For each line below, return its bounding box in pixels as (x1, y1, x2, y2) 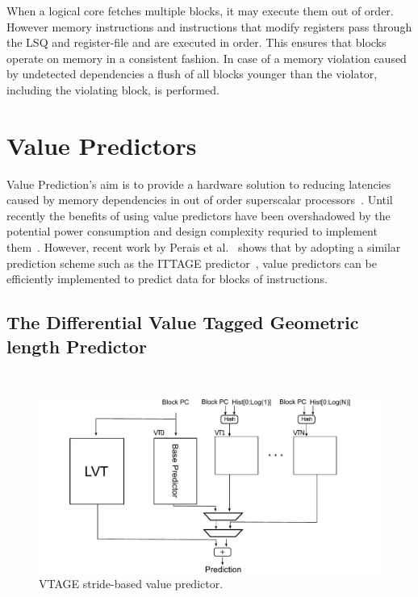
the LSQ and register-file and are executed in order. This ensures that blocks (6, 34, 387, 51)
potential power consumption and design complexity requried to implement (6, 223, 378, 240)
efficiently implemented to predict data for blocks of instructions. (6, 270, 328, 287)
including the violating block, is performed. (6, 81, 219, 98)
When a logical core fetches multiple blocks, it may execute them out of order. (6, 2, 394, 19)
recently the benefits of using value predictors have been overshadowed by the (6, 207, 391, 223)
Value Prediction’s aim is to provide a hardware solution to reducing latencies (6, 175, 391, 192)
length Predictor (6, 333, 147, 358)
